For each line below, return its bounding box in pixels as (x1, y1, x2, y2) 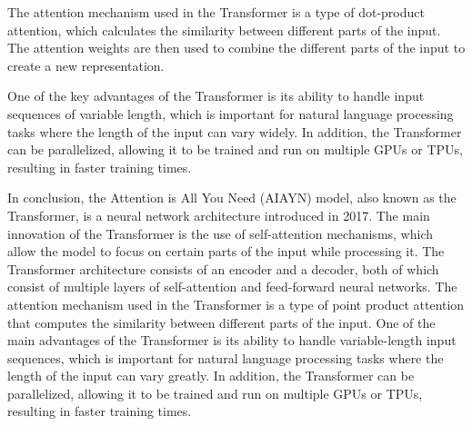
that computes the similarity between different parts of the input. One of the (7, 312, 436, 332)
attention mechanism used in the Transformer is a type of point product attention (7, 294, 465, 313)
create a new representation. (7, 55, 165, 74)
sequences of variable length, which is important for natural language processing (7, 104, 454, 123)
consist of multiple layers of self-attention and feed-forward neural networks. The (7, 277, 457, 296)
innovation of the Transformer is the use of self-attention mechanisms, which (7, 223, 434, 243)
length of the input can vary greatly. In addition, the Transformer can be (7, 366, 415, 385)
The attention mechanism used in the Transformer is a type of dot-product (7, 3, 425, 21)
